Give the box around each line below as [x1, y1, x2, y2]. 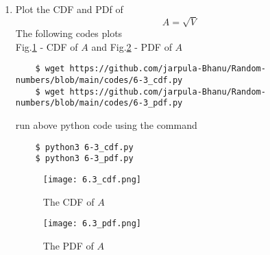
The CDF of [42, 194, 95, 208]
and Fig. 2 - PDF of [91, 39, 172, 53]
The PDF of [42, 238, 94, 252]
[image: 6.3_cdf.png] [42, 174, 141, 184]
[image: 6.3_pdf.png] [42, 219, 141, 229]
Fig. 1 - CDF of [15, 39, 78, 53]
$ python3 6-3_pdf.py [35, 154, 134, 164]
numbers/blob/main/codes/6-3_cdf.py [15, 75, 183, 85]
